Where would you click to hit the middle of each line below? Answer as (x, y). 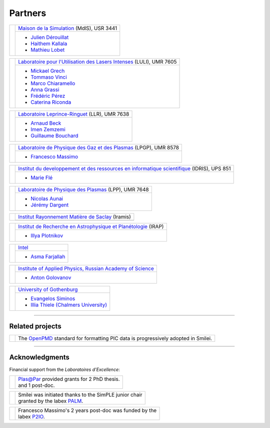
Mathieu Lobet (48, 50)
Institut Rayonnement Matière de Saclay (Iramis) (74, 217)
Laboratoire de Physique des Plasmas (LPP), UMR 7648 (84, 189)
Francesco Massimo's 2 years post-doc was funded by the (87, 410)
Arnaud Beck (46, 123)
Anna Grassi (45, 89)
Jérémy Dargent (50, 204)
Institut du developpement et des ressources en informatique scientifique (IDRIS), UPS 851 (124, 168)
